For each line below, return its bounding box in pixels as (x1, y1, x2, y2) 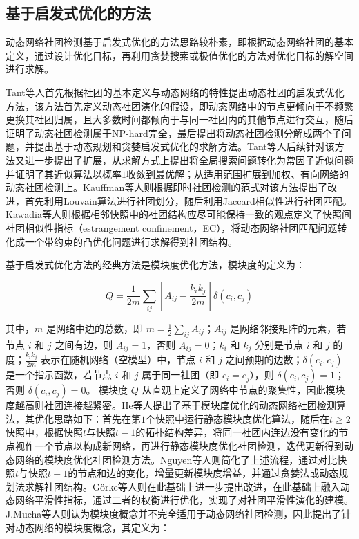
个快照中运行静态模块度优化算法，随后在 (146, 411, 329, 426)
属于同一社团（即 (142, 367, 220, 382)
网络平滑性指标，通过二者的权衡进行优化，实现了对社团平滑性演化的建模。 (14, 493, 353, 507)
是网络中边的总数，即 (46, 321, 143, 336)
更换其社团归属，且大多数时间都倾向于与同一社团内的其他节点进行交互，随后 (6, 112, 353, 127)
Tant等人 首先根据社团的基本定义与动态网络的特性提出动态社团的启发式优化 (6, 84, 345, 99)
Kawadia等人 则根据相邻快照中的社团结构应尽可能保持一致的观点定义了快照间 (6, 207, 351, 221)
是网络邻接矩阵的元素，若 (230, 321, 347, 336)
